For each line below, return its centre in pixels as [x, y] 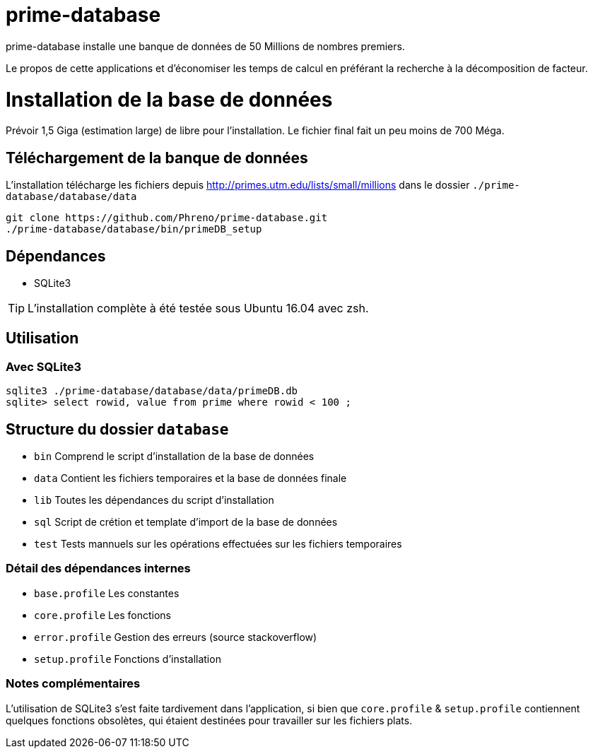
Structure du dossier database [117, 429]
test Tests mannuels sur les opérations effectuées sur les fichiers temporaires [218, 544]
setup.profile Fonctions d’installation [128, 659]
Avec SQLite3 [44, 366]
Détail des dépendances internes [98, 569]
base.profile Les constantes [107, 593]
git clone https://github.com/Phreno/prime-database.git [167, 218]
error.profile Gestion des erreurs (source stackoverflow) [176, 637]
